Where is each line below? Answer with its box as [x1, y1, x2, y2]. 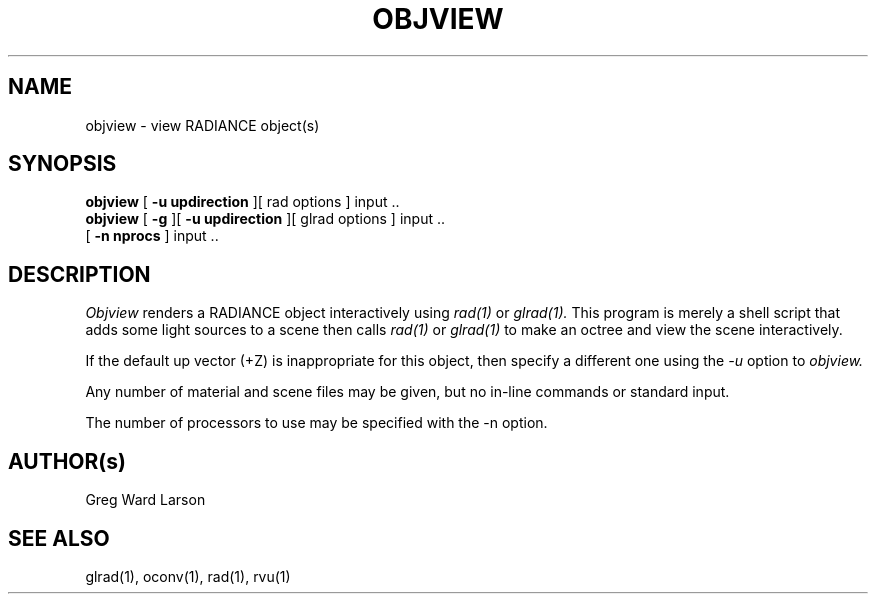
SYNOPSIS [8, 151, 117, 177]
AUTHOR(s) [8, 448, 126, 474]
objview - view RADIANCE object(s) [85, 116, 320, 134]
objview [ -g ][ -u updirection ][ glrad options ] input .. [85, 210, 446, 228]
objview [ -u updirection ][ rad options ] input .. [85, 193, 400, 211]
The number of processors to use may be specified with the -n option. [85, 414, 548, 432]
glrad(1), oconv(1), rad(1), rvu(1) [85, 567, 291, 585]
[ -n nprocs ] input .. [85, 227, 219, 245]
